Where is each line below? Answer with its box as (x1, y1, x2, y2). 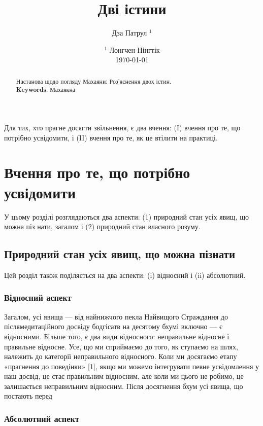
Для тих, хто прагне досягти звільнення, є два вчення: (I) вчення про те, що (4, 122, 241, 133)
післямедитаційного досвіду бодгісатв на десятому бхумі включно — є (4, 321, 222, 332)
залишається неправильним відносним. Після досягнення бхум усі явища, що (4, 380, 243, 391)
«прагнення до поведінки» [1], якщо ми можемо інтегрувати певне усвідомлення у (4, 361, 259, 371)
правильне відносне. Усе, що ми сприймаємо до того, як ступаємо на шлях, (4, 341, 238, 351)
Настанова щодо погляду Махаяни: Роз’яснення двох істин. (16, 77, 172, 85)
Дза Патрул (112, 27, 147, 38)
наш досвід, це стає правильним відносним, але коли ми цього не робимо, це (4, 371, 244, 381)
